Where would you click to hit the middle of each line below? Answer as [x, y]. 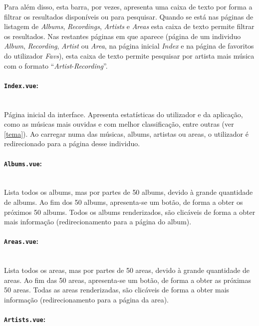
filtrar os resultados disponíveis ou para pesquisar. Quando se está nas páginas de [129, 16]
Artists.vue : [25, 319]
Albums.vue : [23, 163]
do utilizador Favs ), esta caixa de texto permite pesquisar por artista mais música [129, 55]
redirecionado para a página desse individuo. [72, 143]
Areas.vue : [21, 241]
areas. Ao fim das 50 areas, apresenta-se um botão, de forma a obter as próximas [128, 280]
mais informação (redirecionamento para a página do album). [98, 222]
